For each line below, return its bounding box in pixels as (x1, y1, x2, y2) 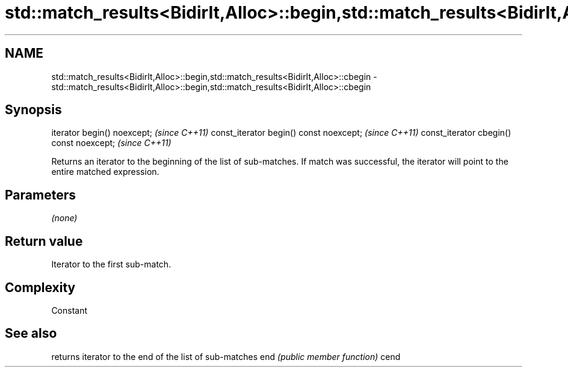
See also (5, 326, 57, 341)
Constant (51, 305, 88, 316)
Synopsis (5, 102, 62, 118)
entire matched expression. (51, 166, 159, 177)
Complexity (5, 279, 76, 295)
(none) (51, 213, 78, 224)
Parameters (5, 187, 76, 203)
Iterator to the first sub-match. (51, 259, 171, 270)
